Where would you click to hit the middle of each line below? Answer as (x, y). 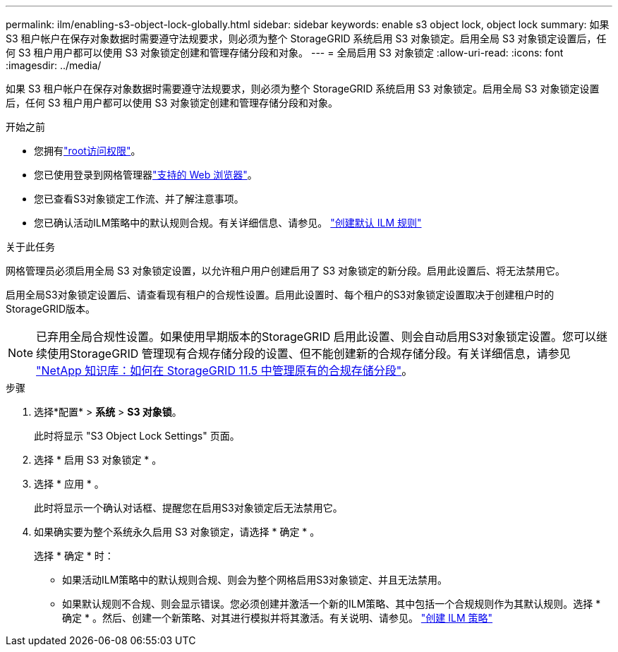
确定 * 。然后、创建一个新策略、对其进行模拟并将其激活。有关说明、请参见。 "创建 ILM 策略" (278, 618)
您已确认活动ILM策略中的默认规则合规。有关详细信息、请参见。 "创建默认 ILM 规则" (228, 223)
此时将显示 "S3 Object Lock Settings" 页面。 (137, 436)
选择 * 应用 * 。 (69, 484)
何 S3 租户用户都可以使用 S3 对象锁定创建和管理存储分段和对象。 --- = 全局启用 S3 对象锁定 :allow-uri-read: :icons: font (285, 53)
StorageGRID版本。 (51, 309)
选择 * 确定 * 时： (74, 556)
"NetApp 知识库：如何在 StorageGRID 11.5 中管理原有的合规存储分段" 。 (225, 370)
